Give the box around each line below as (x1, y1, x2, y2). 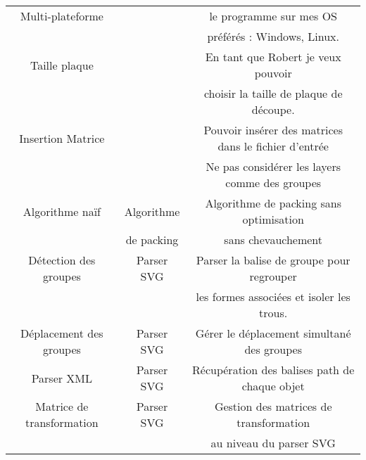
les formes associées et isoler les (196, 288, 351, 305)
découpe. (251, 101, 295, 117)
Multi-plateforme (20, 8, 103, 24)
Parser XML (31, 369, 93, 386)
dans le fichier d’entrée (217, 138, 329, 154)
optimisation (242, 211, 304, 227)
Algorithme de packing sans (205, 195, 341, 211)
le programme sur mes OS (209, 8, 337, 24)
